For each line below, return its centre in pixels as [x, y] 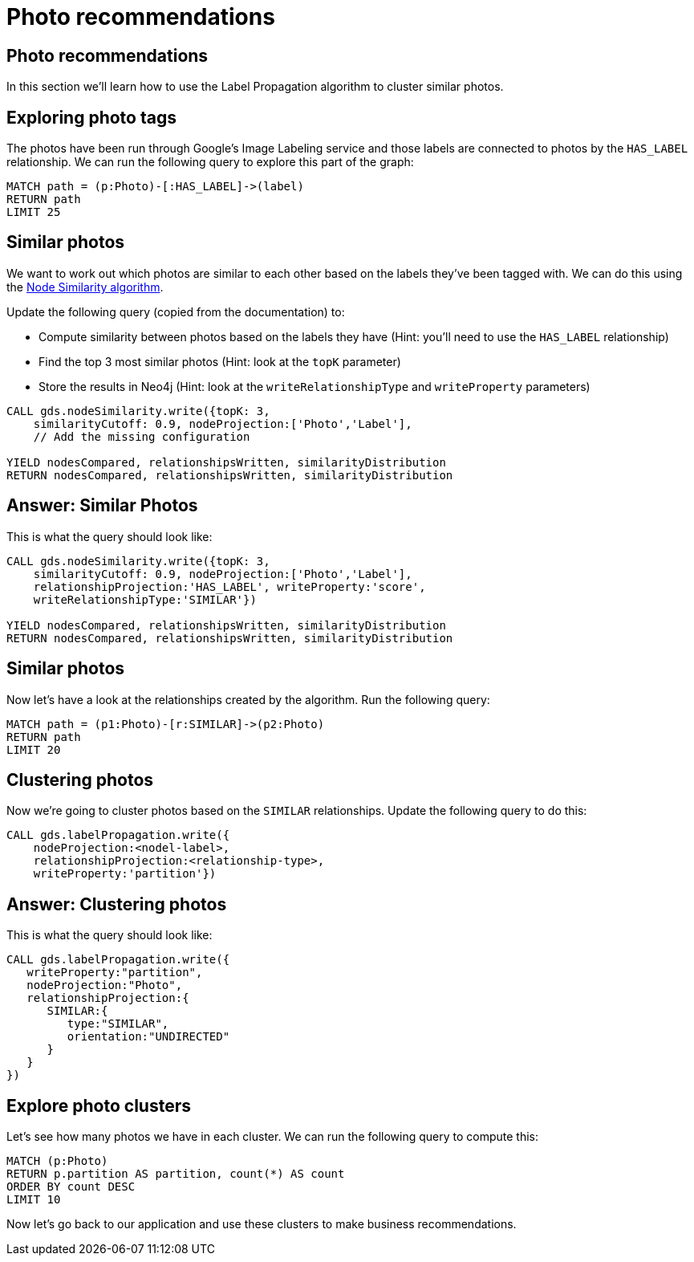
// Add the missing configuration [142, 436]
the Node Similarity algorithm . [85, 287]
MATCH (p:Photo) [57, 1161]
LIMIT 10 [34, 1200]
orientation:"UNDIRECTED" [148, 1037]
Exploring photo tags [91, 117]
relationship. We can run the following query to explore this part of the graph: [210, 162]
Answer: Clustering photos [117, 904]
